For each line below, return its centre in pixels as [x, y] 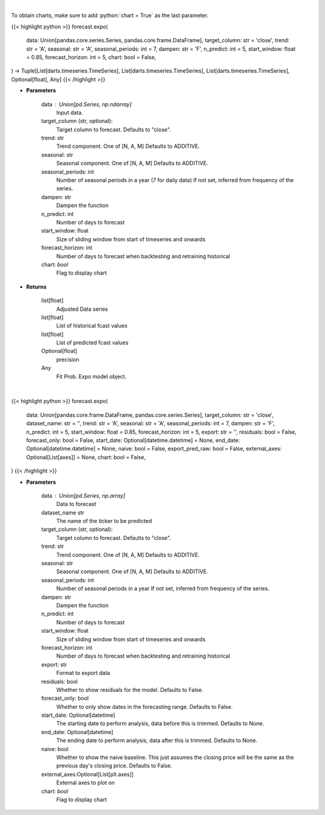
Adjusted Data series [82, 309]
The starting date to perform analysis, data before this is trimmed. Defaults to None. [160, 723]
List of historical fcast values [92, 326]
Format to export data [83, 673]
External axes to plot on [85, 783]
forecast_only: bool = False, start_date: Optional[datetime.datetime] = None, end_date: [133, 440]
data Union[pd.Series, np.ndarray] [86, 104]
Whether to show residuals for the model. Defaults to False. [130, 690]
